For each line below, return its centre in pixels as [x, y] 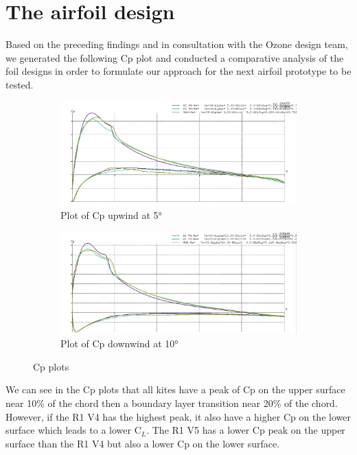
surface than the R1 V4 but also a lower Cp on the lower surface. [143, 443]
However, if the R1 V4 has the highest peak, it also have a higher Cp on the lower [178, 416]
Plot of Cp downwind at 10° [119, 343]
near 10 [21, 403]
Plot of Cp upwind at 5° [111, 215]
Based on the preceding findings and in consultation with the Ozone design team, [177, 44]
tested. [20, 84]
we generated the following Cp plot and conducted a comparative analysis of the [175, 57]
